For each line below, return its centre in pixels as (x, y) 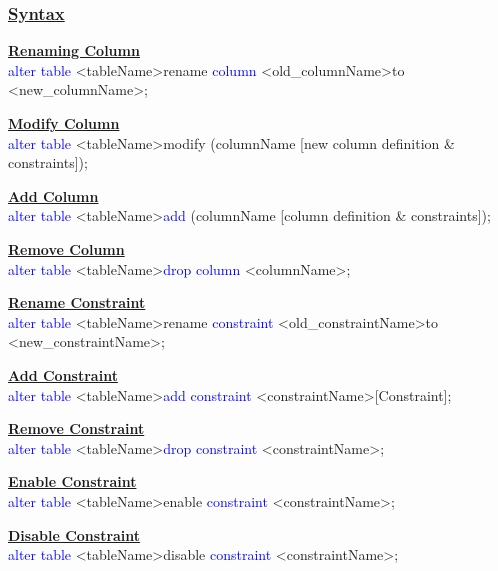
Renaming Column (74, 50)
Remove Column (66, 248)
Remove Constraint (76, 428)
